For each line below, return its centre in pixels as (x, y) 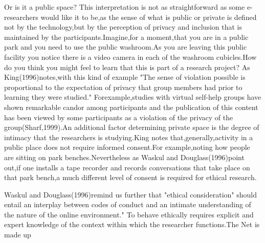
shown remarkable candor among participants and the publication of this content (131, 107)
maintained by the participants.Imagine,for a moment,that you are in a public (126, 37)
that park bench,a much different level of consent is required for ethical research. (130, 177)
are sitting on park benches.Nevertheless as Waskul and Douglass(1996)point (124, 157)
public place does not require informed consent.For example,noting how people (127, 147)
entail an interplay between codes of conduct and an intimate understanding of (128, 204)
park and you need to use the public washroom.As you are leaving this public (126, 47)
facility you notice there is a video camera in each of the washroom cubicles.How (130, 57)
